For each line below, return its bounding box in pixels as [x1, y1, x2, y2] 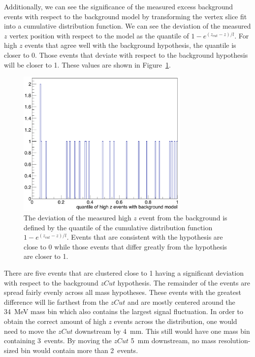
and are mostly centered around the [127, 296, 235, 307]
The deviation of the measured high [24, 213, 131, 223]
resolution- [218, 335, 251, 346]
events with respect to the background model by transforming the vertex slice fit [4, 11, 247, 21]
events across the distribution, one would [114, 316, 237, 326]
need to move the [4, 325, 56, 336]
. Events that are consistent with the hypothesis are [66, 232, 223, 242]
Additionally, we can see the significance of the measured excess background [4, 1, 233, 11]
